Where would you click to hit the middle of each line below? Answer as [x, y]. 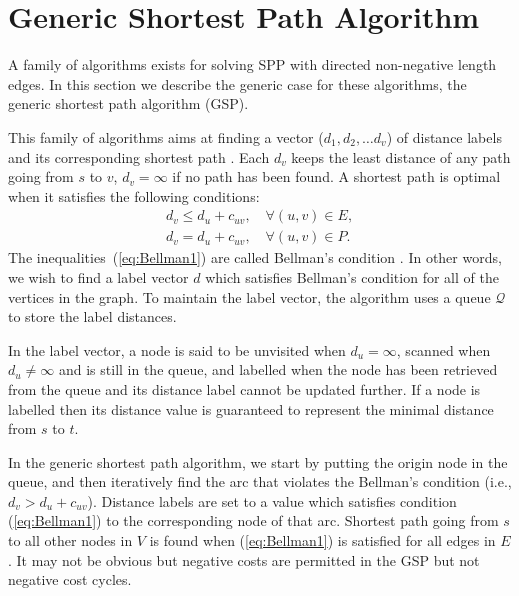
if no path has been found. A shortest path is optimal [336, 176]
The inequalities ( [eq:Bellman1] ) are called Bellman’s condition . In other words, [255, 257]
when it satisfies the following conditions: [134, 195]
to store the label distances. [92, 316]
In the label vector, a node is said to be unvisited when [177, 349]
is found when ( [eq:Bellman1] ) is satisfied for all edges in [322, 540]
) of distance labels [444, 136]
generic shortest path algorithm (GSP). [128, 103]
